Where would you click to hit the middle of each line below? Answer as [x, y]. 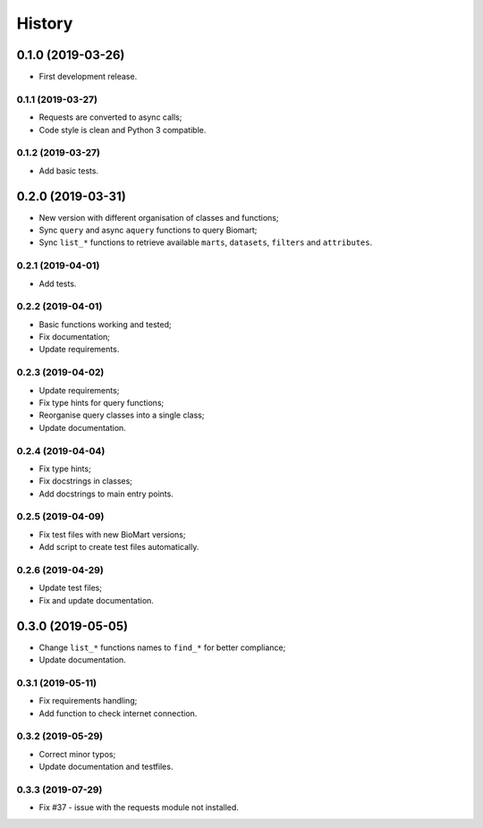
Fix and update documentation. [96, 600]
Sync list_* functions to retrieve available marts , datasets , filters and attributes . [206, 242]
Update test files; [71, 588]
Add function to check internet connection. [118, 713]
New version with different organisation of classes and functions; [159, 217]
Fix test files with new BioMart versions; [112, 534]
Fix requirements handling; [88, 701]
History [45, 23]
